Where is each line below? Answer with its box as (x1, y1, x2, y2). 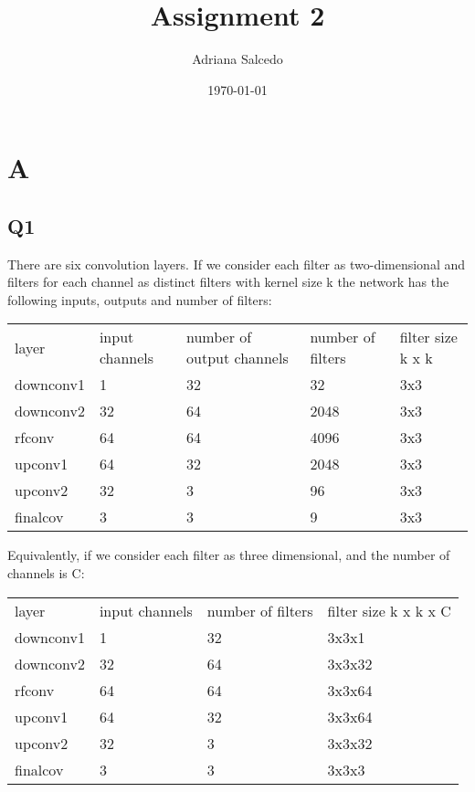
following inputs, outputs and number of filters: (7, 290, 272, 309)
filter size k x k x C (327, 599, 451, 621)
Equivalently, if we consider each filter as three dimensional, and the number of (7, 545, 450, 565)
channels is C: (7, 564, 85, 583)
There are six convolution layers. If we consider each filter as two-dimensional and (7, 254, 466, 273)
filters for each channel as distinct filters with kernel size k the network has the (7, 272, 449, 291)
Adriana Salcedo (192, 49, 283, 69)
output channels (186, 347, 289, 369)
